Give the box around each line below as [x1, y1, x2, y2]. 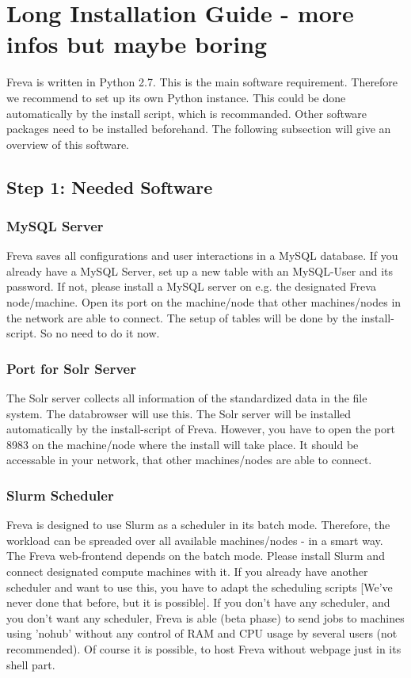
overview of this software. [6, 135, 129, 152]
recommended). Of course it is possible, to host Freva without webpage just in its [6, 641, 401, 657]
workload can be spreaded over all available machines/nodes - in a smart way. [6, 531, 383, 548]
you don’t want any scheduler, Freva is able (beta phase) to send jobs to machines [6, 609, 405, 626]
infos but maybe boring [6, 28, 268, 60]
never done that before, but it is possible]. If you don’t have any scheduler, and [6, 594, 390, 611]
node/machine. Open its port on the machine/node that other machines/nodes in [6, 294, 401, 310]
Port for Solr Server [6, 358, 136, 378]
